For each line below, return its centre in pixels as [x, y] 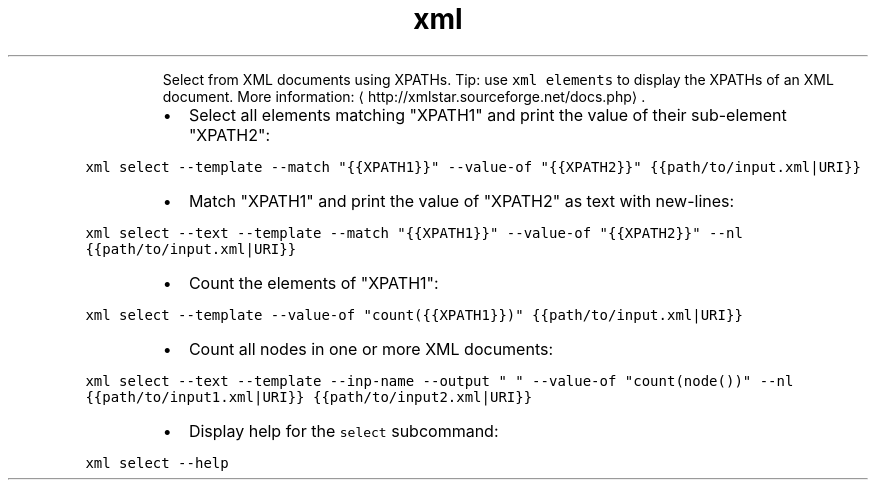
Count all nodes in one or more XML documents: [371, 348]
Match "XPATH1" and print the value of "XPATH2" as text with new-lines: [461, 200]
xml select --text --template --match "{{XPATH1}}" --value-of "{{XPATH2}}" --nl [414, 232]
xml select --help [157, 462]
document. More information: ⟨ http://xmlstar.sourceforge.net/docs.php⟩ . [404, 96]
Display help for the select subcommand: [343, 430]
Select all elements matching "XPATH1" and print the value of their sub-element [487, 114]
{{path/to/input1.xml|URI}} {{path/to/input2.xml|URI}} [309, 396]
